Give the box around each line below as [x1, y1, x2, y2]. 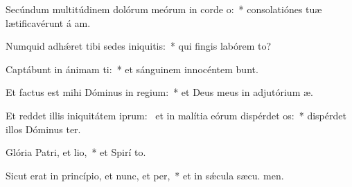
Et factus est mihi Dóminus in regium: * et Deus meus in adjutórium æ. [6, 85, 313, 99]
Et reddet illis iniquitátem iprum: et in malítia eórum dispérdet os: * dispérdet [6, 108, 346, 122]
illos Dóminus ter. [6, 121, 81, 136]
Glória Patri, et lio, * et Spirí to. [6, 145, 146, 159]
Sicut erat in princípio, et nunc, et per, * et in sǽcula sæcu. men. [6, 168, 284, 182]
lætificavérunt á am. [6, 15, 91, 30]
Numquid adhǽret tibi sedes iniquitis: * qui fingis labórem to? [6, 39, 272, 53]
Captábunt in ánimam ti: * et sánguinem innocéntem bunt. [6, 61, 258, 76]
